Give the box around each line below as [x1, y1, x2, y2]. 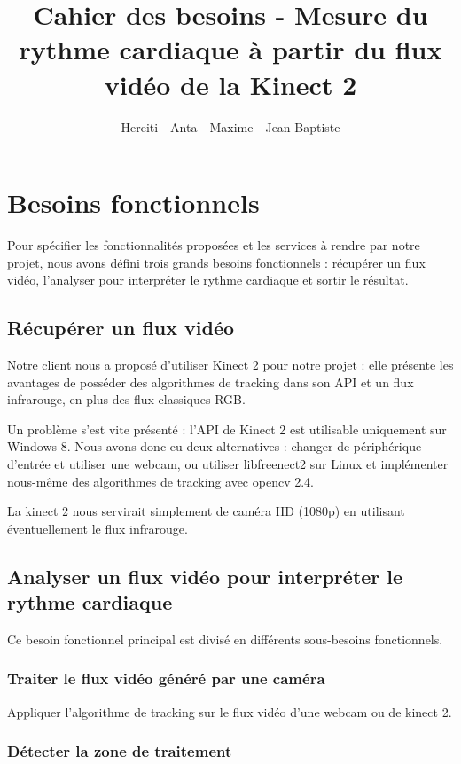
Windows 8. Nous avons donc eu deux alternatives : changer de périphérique [7, 437, 422, 456]
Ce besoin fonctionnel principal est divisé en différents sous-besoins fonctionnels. [7, 629, 443, 648]
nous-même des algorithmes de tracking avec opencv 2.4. [7, 472, 314, 490]
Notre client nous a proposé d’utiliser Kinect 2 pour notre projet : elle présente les [7, 355, 454, 374]
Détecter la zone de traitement [7, 740, 232, 762]
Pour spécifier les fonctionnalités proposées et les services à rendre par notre [7, 236, 420, 254]
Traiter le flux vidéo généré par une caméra [7, 667, 325, 690]
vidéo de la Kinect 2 [104, 66, 357, 102]
